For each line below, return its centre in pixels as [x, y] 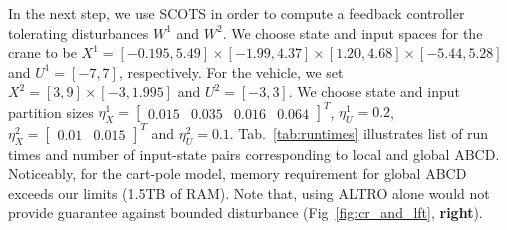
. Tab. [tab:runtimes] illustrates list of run [359, 132]
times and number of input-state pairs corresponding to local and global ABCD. [254, 153]
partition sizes [51, 111]
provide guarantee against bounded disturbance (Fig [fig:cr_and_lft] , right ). [245, 212]
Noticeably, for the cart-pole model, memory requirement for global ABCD [237, 173]
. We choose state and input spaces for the [352, 32]
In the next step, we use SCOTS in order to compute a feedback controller [236, 13]
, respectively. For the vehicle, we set [231, 71]
